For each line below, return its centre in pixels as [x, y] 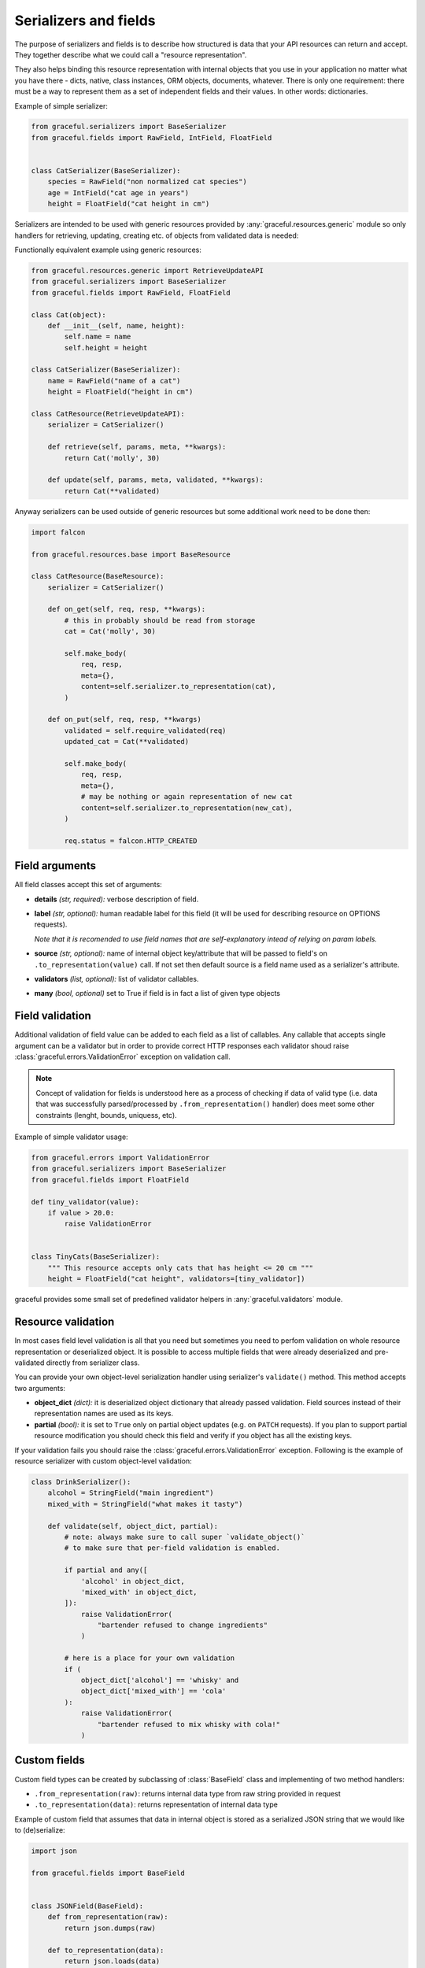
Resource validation [65, 1322]
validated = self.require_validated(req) [145, 731]
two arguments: [40, 1388]
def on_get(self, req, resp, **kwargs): [127, 609]
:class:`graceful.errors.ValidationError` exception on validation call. [123, 1056]
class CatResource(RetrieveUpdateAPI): [108, 414]
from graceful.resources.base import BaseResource [131, 554]
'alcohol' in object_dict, [133, 1581]
